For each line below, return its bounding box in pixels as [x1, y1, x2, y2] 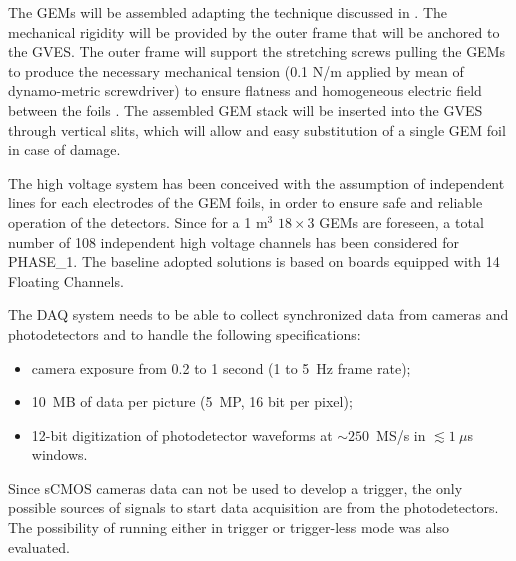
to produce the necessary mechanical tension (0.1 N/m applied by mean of [8, 60, 464, 81]
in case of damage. [8, 139, 121, 160]
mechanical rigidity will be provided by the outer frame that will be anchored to [8, 21, 500, 42]
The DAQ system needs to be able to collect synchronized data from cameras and [8, 304, 509, 325]
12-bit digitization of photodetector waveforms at [31, 424, 333, 445]
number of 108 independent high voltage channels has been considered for [8, 231, 460, 252]
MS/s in [376, 424, 426, 445]
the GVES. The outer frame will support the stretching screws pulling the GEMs [8, 41, 506, 62]
